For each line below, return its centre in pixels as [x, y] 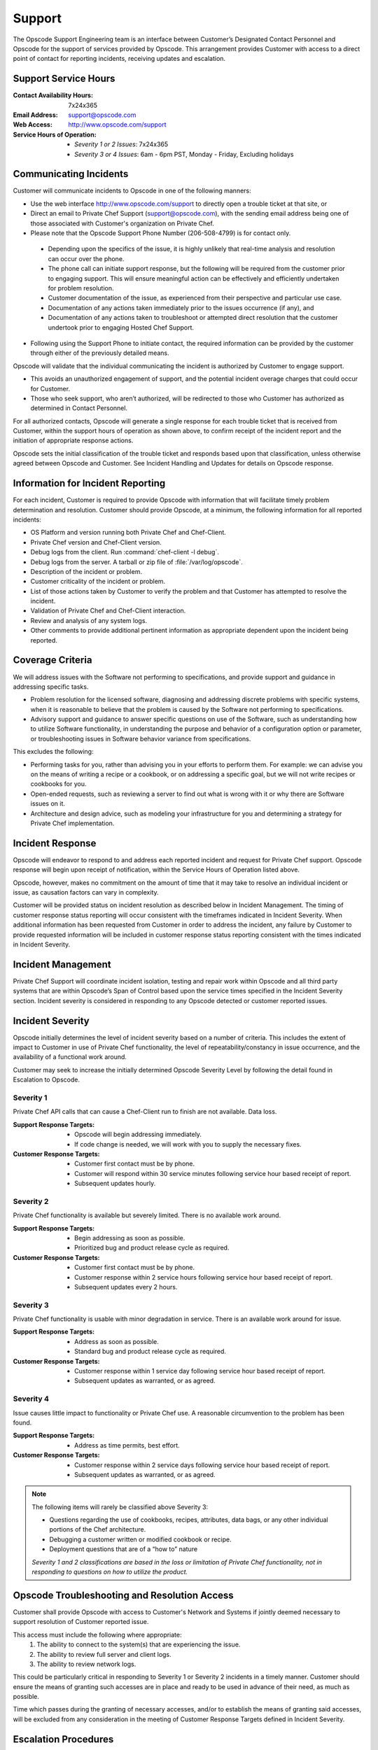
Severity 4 [31, 1399]
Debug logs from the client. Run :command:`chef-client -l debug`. [125, 552]
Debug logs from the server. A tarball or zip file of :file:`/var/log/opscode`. [136, 562]
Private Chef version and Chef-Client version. [96, 542]
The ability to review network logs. [86, 1664]
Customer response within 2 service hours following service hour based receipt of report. [203, 1277]
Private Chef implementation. [72, 823]
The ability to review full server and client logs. [104, 1654]
